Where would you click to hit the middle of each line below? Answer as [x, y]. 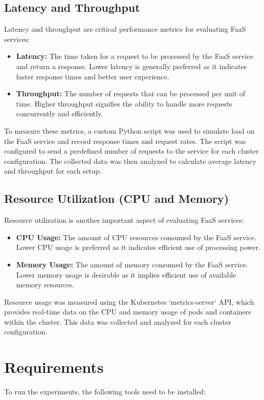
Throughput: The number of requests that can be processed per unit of [131, 93]
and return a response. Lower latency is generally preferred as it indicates [131, 66]
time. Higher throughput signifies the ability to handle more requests [124, 103]
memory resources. [45, 285]
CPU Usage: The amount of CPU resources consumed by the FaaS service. [136, 237]
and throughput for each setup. [53, 171]
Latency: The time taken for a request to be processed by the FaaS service [135, 56]
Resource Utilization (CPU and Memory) [117, 198]
